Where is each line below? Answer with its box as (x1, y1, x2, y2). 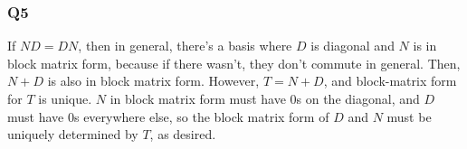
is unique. (38, 89, 92, 107)
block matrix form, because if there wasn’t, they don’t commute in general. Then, (7, 53, 461, 72)
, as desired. (149, 125, 216, 144)
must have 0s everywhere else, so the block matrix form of (7, 107, 329, 126)
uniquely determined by (7, 125, 138, 144)
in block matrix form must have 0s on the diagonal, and (110, 89, 420, 107)
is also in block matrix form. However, (47, 71, 260, 90)
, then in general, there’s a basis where (78, 36, 292, 55)
